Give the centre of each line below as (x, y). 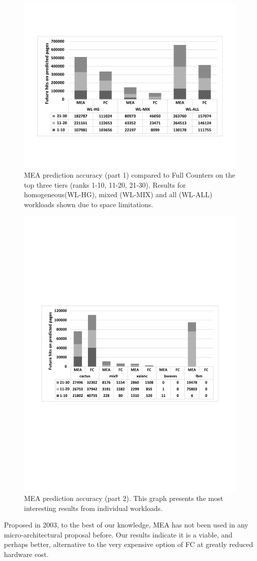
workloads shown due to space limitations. (89, 204)
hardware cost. (26, 554)
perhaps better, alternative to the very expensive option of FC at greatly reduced (128, 544)
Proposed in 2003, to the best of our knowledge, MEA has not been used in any (126, 525)
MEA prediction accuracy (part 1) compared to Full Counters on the (130, 175)
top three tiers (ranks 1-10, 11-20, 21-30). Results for (105, 184)
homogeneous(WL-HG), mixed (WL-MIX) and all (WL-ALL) (118, 194)
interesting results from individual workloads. (93, 508)
